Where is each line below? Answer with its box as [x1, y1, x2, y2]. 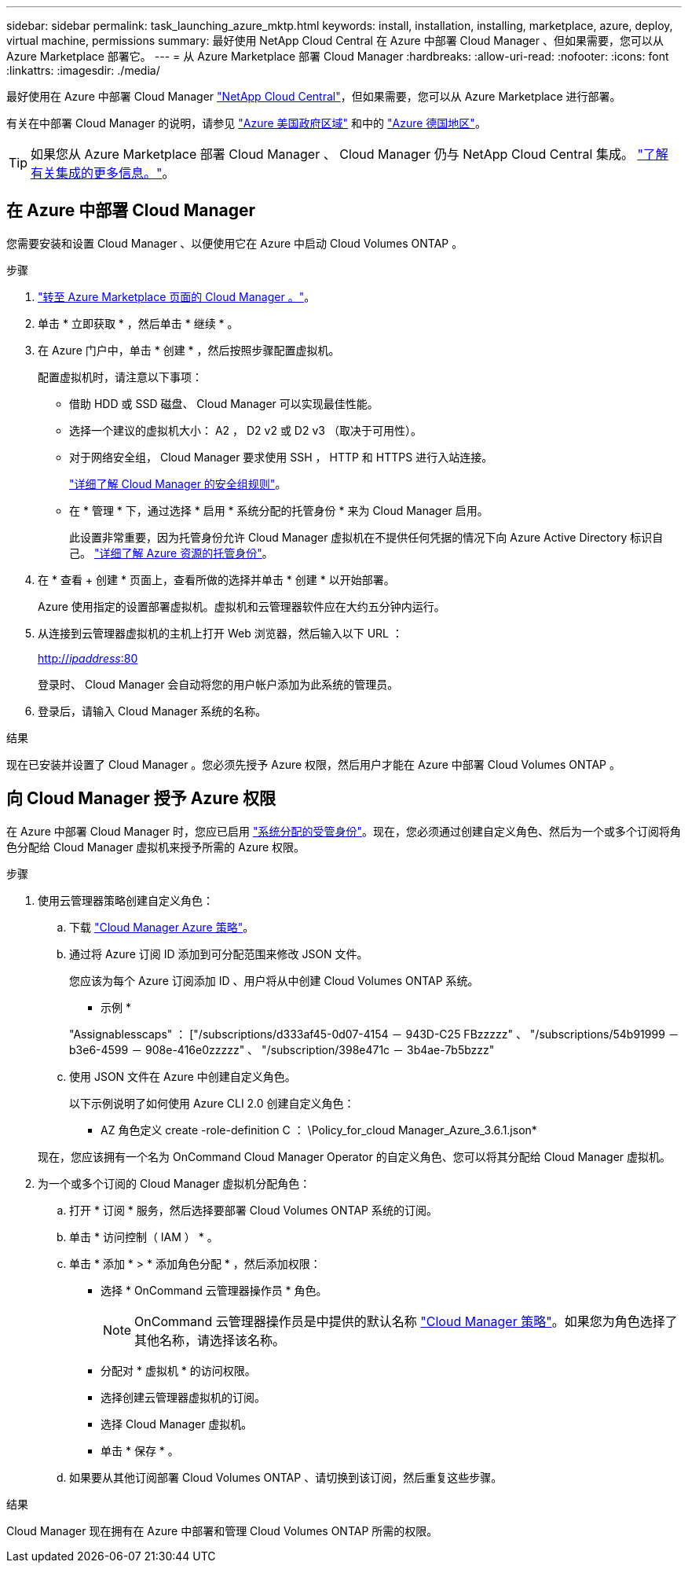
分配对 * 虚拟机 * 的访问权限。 [101, 1363, 256, 1377]
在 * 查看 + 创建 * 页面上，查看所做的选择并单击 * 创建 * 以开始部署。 [38, 572, 395, 586]
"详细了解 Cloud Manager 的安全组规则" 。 [69, 476, 287, 491]
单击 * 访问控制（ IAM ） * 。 [69, 1229, 218, 1244]
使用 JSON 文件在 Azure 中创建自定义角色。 [69, 1069, 296, 1083]
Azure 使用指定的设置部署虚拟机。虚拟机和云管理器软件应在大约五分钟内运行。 [38, 599, 445, 613]
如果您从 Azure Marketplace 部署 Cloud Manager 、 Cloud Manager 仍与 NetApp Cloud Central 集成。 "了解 [31, 146, 668, 162]
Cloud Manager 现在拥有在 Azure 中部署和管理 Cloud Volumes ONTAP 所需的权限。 [6, 1523, 438, 1538]
